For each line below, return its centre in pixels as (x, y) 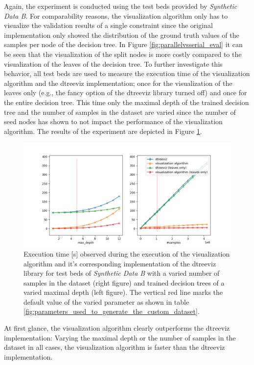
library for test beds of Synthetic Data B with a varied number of (122, 273)
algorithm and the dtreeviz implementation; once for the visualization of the (118, 83)
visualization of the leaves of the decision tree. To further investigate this (113, 64)
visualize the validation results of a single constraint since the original (108, 25)
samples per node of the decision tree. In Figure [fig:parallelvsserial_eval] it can (123, 44)
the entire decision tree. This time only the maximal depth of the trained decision (127, 102)
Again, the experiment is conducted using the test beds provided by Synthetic (121, 6)
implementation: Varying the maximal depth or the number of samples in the (120, 337)
